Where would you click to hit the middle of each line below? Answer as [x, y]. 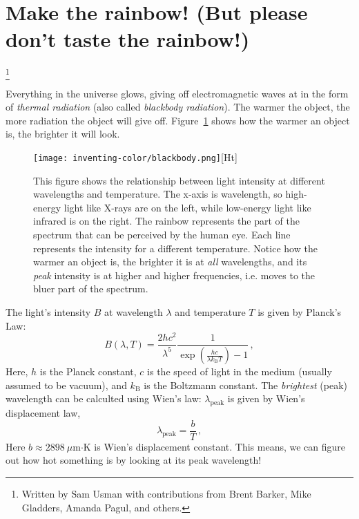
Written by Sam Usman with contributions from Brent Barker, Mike [166, 494]
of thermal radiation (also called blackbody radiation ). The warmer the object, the [178, 107]
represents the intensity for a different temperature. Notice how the [175, 248]
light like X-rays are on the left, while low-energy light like [187, 207]
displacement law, [43, 413]
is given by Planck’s [300, 312]
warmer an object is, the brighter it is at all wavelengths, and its [170, 262]
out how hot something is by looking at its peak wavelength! [134, 460]
